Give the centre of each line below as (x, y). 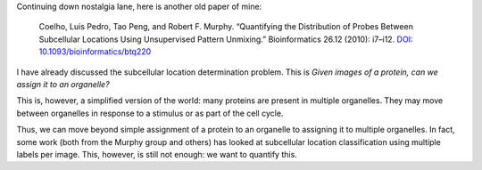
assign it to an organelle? (63, 84)
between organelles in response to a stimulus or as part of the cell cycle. (150, 113)
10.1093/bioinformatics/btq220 (95, 52)
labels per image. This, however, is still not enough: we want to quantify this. (157, 154)
